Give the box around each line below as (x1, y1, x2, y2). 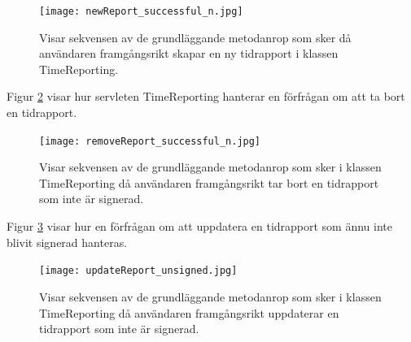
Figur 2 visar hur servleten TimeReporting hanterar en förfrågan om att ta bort (7, 88, 405, 105)
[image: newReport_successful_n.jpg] (39, 6, 243, 17)
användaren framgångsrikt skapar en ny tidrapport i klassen (39, 45, 339, 62)
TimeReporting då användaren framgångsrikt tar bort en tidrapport (39, 174, 379, 191)
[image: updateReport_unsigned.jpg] (39, 265, 238, 277)
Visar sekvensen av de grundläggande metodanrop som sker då (39, 28, 352, 45)
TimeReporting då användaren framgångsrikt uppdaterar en (39, 304, 339, 321)
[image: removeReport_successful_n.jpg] (39, 135, 261, 147)
